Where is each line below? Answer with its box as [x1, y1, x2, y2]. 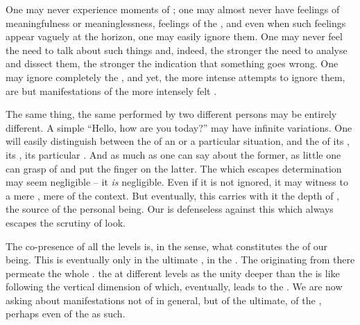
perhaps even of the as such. [6, 306, 126, 321]
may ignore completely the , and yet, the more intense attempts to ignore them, [6, 69, 345, 84]
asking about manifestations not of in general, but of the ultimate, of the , [6, 292, 322, 307]
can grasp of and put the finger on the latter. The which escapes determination [6, 161, 342, 175]
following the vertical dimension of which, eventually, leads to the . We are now [6, 279, 343, 294]
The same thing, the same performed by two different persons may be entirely [6, 107, 337, 121]
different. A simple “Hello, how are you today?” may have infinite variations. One [6, 120, 352, 134]
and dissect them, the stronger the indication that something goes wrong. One [6, 56, 338, 71]
